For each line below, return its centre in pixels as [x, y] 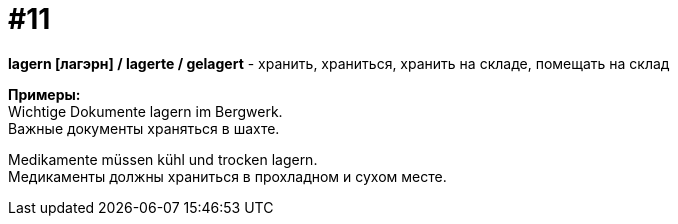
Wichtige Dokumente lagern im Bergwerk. [145, 111]
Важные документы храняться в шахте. [144, 128]
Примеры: [44, 94]
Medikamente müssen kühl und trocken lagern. [163, 159]
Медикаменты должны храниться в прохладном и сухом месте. [227, 176]
